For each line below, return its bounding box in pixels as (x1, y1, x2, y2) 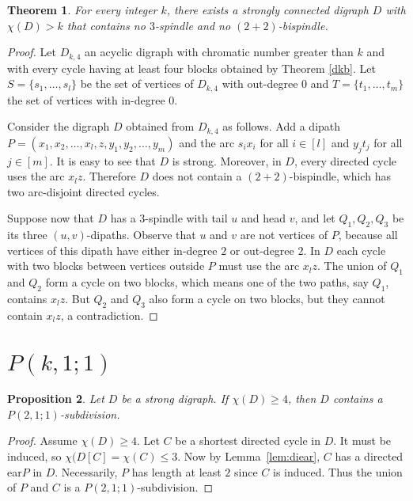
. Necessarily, (55, 463, 118, 480)
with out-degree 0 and (222, 75, 329, 92)
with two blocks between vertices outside (7, 257, 205, 274)
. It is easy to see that (49, 152, 156, 169)
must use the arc (218, 257, 300, 274)
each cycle (336, 241, 386, 258)
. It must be (333, 432, 392, 449)
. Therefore (82, 168, 136, 184)
